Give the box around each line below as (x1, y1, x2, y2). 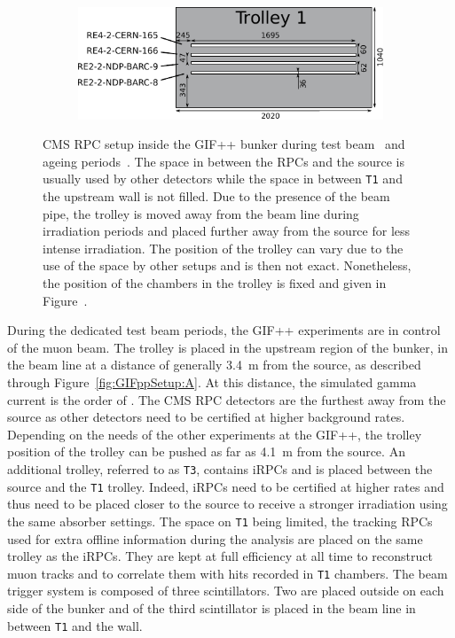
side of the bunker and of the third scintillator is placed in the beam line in (7, 598, 416, 617)
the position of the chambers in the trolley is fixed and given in (43, 274, 387, 292)
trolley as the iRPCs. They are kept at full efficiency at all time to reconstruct (7, 547, 433, 565)
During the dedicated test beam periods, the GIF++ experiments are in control (7, 321, 441, 339)
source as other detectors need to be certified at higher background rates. (7, 408, 405, 426)
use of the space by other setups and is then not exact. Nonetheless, (43, 256, 412, 275)
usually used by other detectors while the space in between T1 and (43, 169, 403, 188)
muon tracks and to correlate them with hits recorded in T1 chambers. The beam (7, 564, 448, 582)
